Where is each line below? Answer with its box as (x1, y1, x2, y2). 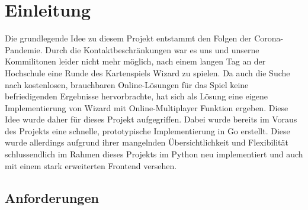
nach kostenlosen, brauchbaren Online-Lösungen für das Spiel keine (5, 78, 249, 91)
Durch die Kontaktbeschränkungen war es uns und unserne (45, 43, 259, 56)
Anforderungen (5, 188, 99, 206)
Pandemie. (5, 43, 43, 56)
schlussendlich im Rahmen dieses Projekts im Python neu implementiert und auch (5, 148, 303, 160)
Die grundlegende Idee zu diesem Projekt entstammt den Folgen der (5, 32, 252, 44)
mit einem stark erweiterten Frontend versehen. (5, 159, 177, 172)
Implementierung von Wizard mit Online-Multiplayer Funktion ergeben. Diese (5, 101, 288, 114)
